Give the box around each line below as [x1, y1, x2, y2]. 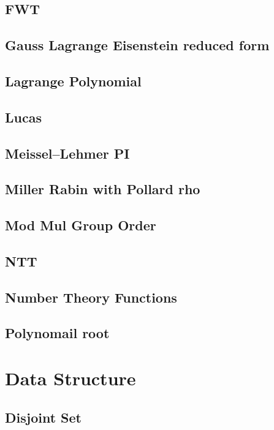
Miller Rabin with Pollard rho [5, 179, 200, 198]
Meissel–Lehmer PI [5, 143, 130, 162]
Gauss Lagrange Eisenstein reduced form [5, 36, 270, 55]
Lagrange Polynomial [5, 71, 142, 90]
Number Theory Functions [5, 287, 177, 306]
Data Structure [5, 366, 136, 390]
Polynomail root [5, 323, 110, 342]
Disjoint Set [5, 407, 82, 426]
